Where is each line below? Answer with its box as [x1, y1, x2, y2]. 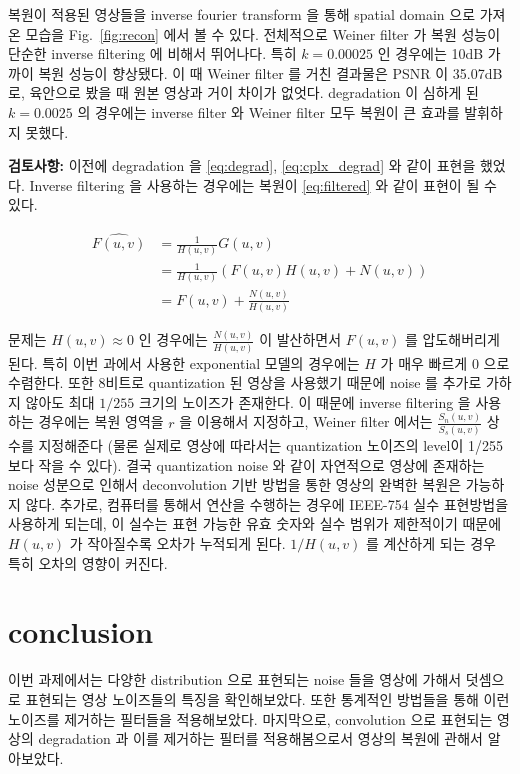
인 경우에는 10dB [377, 43, 484, 64]
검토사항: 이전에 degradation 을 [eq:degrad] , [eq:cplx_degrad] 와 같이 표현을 [8, 155, 476, 176]
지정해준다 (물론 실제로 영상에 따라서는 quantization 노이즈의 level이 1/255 [38, 435, 503, 456]
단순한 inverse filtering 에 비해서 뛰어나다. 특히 [8, 43, 297, 64]
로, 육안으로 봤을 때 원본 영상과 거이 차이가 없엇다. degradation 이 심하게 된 [8, 82, 479, 103]
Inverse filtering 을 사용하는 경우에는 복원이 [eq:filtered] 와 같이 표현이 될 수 [29, 174, 497, 195]
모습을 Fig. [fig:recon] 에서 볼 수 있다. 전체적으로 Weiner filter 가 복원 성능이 [25, 23, 501, 44]
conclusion [8, 611, 154, 652]
